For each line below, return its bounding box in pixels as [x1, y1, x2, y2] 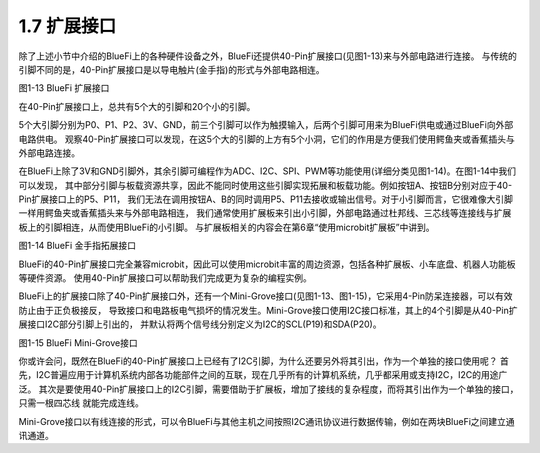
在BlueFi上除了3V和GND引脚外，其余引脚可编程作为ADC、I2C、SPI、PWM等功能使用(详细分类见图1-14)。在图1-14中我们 [18, 165, 517, 177]
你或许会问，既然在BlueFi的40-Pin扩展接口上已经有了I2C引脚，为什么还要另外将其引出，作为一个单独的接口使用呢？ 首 [18, 355, 510, 367]
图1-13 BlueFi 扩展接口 [18, 82, 110, 94]
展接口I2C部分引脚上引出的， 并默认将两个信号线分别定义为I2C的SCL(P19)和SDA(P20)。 [18, 318, 382, 330]
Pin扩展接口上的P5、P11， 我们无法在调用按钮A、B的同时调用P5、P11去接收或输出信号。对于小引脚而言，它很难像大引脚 [18, 193, 514, 205]
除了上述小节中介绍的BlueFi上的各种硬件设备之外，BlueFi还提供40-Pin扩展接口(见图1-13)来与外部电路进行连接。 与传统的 [18, 50, 517, 62]
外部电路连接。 [18, 146, 80, 159]
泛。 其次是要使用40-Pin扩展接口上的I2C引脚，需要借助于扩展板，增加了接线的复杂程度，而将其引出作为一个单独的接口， [18, 383, 519, 395]
